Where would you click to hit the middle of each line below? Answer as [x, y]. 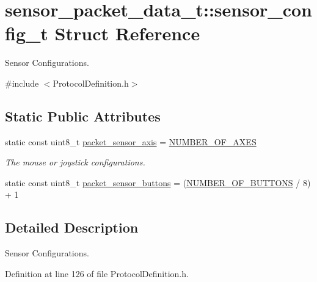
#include [22, 83]
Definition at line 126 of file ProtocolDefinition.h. [97, 273]
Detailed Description [72, 227]
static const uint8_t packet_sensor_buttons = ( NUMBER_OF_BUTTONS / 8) [158, 182]
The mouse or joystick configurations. [75, 162]
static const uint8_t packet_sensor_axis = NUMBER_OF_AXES [131, 141]
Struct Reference [127, 33]
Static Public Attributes [83, 116]
